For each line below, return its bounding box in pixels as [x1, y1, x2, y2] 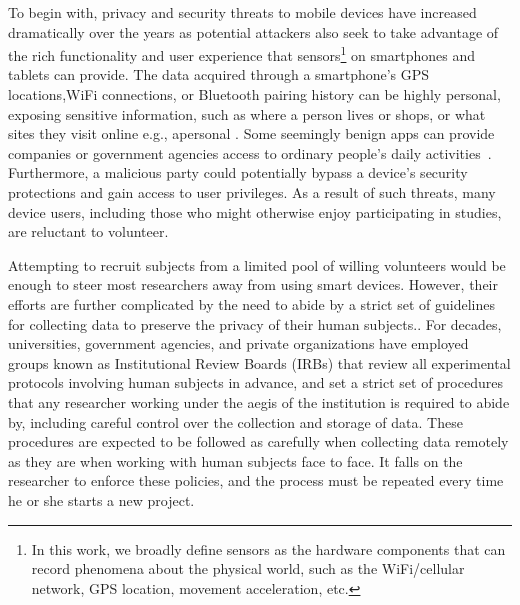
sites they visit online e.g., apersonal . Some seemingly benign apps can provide [8, 123, 495, 144]
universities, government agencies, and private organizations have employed [8, 333, 469, 354]
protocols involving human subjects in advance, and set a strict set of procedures [8, 372, 503, 393]
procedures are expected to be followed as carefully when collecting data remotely [8, 431, 509, 452]
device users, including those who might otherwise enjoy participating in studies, [8, 201, 502, 222]
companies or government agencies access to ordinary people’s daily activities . [8, 142, 492, 163]
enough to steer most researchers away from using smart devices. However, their [8, 274, 498, 295]
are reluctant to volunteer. [8, 221, 169, 242]
